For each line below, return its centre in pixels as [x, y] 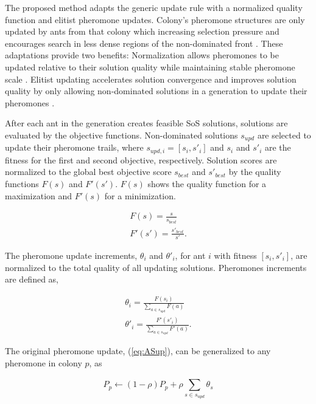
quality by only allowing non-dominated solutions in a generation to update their [156, 91]
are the [278, 147]
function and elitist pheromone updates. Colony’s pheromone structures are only [155, 19]
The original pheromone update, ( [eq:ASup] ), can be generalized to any [138, 351]
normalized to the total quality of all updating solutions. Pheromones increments [156, 267]
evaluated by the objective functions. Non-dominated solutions [121, 135]
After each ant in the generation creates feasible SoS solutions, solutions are [146, 123]
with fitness [235, 255]
